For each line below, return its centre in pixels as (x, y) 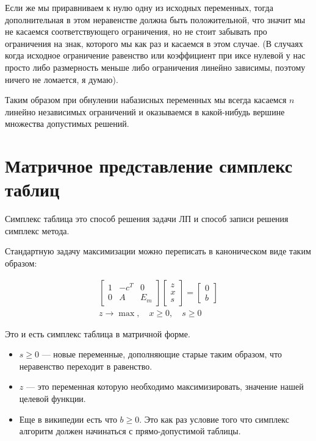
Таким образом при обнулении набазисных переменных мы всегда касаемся (146, 100)
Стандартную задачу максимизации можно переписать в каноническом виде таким (158, 251)
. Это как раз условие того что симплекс (214, 419)
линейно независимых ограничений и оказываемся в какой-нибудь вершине (145, 111)
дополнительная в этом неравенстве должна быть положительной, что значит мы (155, 19)
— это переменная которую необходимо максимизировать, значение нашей (165, 386)
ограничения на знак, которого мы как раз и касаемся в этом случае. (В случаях (154, 43)
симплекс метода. (37, 230)
